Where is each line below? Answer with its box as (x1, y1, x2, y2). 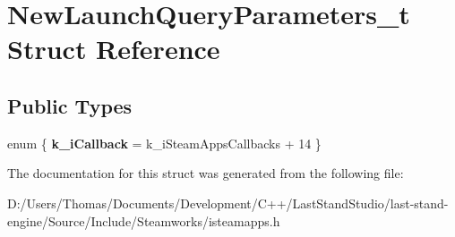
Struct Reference (7, 30, 220, 67)
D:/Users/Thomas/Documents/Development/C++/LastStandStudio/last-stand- (7, 193, 449, 212)
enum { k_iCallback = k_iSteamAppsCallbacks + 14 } (7, 133, 322, 152)
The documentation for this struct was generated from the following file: (7, 164, 404, 182)
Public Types (7, 91, 133, 119)
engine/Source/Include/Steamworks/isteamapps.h (7, 211, 280, 230)
